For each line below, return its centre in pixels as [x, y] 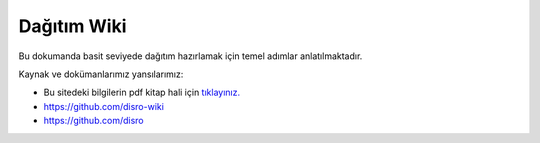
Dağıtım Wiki [72, 26]
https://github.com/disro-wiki [104, 106]
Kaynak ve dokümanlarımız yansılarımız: [101, 74]
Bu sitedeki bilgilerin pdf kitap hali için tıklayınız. [141, 92]
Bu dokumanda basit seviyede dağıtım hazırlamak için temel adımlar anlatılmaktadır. [190, 56]
